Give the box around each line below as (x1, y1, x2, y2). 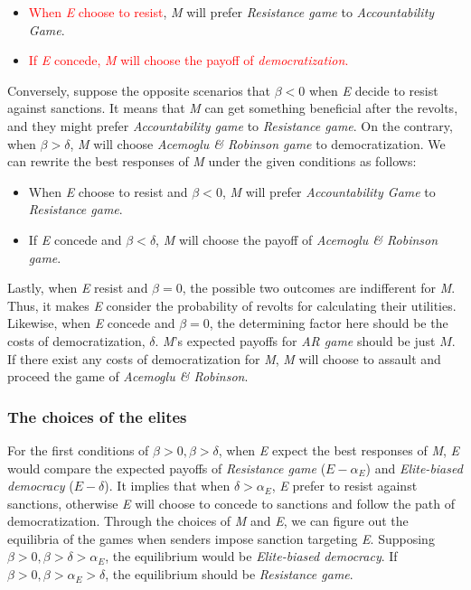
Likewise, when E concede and (7, 314, 175, 332)
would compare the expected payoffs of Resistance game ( (7, 458, 326, 477)
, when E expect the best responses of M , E (218, 440, 460, 459)
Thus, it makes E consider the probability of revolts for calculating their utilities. (7, 295, 457, 314)
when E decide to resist (308, 80, 438, 99)
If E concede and (28, 229, 122, 248)
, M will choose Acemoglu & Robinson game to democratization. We (70, 134, 446, 153)
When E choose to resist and (28, 182, 188, 201)
